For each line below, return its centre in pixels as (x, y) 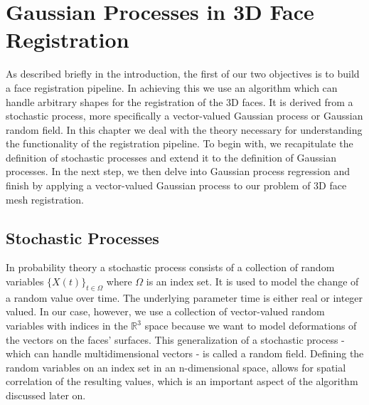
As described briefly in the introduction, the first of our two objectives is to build (183, 74)
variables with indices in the (67, 326)
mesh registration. (45, 199)
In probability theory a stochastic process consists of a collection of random (170, 267)
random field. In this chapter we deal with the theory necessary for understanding (184, 129)
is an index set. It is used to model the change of (252, 282)
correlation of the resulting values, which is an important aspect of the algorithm (182, 381)
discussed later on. (46, 395)
